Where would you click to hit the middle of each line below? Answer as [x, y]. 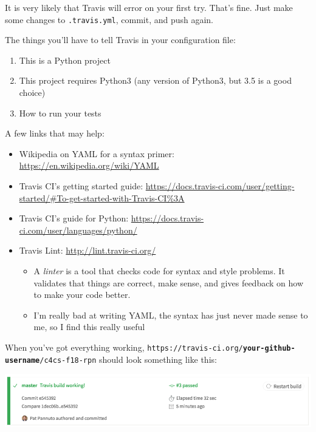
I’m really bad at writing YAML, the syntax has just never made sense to [171, 315]
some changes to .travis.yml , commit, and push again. [109, 19]
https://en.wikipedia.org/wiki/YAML [89, 165]
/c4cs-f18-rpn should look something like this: [128, 359]
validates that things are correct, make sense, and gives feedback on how [168, 282]
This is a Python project [65, 60]
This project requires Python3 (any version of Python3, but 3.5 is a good [155, 80]
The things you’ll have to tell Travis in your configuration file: [120, 40]
